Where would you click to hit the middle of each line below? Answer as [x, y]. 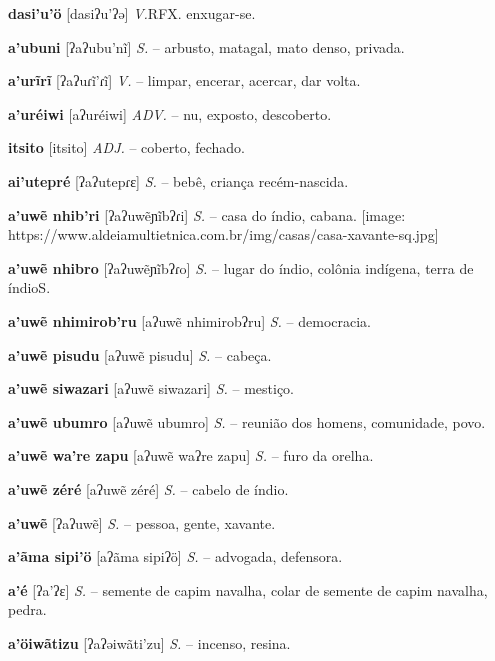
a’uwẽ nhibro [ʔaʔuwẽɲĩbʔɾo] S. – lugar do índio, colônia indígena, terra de [241, 267]
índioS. [29, 287]
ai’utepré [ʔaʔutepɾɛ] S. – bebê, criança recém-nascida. [178, 180]
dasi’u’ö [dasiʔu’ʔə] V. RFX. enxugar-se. [132, 13]
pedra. [27, 609]
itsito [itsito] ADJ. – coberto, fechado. [127, 147]
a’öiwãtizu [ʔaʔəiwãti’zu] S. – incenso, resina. [149, 642]
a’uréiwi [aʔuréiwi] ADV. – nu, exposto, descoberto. [170, 113]
